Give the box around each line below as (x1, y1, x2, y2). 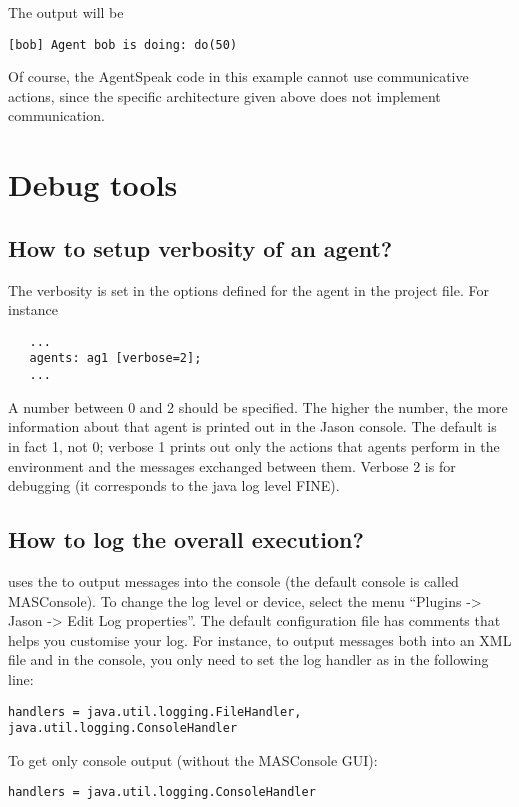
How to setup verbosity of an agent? (8, 232, 393, 263)
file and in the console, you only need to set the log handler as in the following (8, 649, 489, 670)
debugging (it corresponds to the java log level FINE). (8, 475, 340, 496)
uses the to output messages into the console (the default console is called (8, 570, 459, 591)
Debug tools (8, 164, 178, 205)
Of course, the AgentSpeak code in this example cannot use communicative (8, 66, 469, 87)
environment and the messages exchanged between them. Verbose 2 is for (8, 455, 456, 476)
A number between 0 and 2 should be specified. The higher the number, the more (8, 396, 508, 417)
